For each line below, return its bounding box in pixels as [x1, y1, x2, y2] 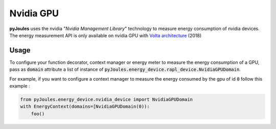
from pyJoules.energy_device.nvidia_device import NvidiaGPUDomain [20, 97, 193, 102]
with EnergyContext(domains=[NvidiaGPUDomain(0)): [20, 104, 150, 110]
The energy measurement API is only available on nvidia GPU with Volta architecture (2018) [9, 32, 202, 38]
